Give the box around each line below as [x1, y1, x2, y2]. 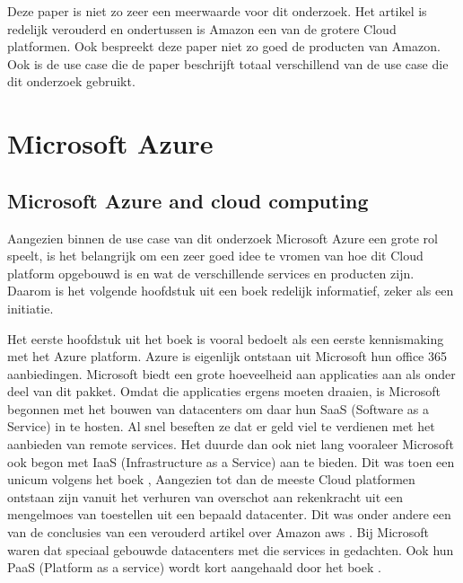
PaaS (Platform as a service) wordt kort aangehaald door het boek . [7, 558, 381, 577]
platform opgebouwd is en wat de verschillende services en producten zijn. [7, 263, 415, 282]
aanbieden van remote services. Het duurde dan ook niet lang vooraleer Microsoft [7, 435, 454, 454]
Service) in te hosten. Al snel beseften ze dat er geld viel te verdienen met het [7, 417, 435, 436]
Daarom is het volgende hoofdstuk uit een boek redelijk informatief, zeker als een [7, 281, 454, 300]
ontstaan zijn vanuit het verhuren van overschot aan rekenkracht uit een [7, 487, 403, 506]
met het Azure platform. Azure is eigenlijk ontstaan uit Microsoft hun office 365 [7, 347, 447, 366]
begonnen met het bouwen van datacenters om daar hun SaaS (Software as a [7, 399, 430, 418]
